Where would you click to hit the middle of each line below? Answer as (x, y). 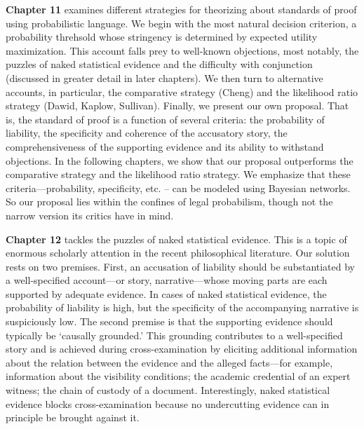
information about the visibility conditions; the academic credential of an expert (178, 376)
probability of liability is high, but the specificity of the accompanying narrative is (182, 307)
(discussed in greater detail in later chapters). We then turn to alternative (164, 77)
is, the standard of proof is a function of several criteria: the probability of (165, 119)
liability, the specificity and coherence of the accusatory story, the (147, 133)
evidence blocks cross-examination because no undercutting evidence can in (168, 403)
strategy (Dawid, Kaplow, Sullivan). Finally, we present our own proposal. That (177, 105)
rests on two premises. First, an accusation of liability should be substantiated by (181, 266)
